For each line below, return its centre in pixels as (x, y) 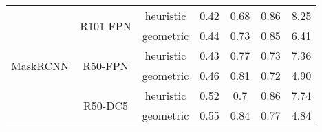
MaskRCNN (40, 65)
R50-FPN (106, 65)
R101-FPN (106, 25)
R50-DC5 (106, 105)
